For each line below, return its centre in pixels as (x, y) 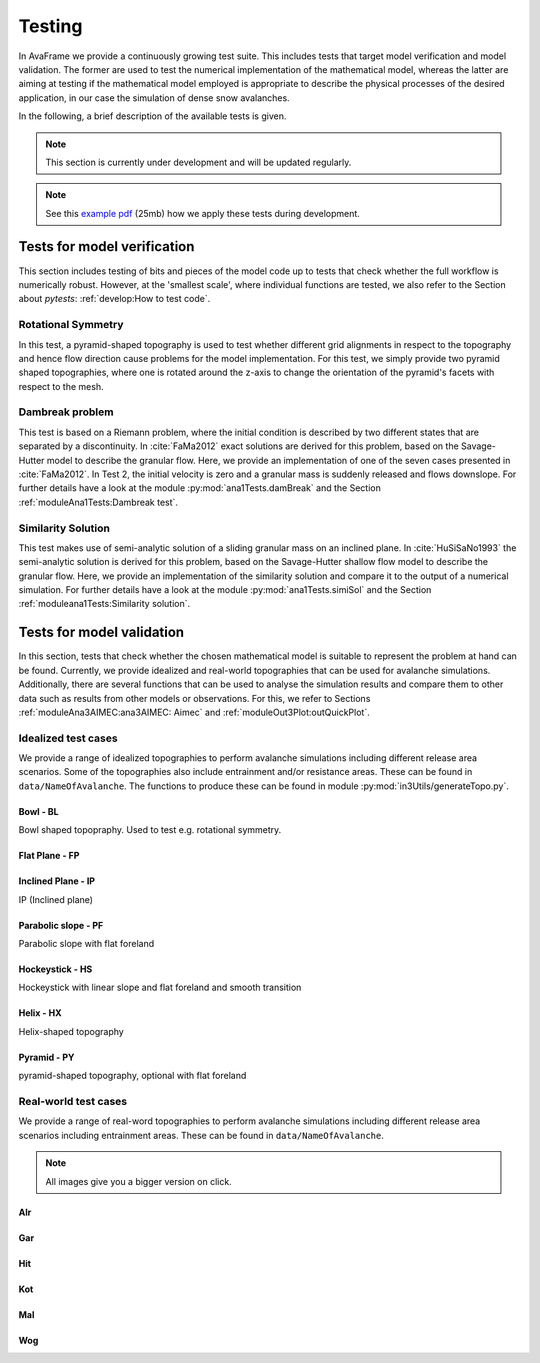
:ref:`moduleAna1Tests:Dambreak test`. (98, 502)
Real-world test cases (73, 1101)
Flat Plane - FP (49, 856)
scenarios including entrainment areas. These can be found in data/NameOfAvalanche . (201, 1135)
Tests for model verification (106, 246)
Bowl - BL (38, 811)
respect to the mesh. (61, 386)
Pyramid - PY (46, 1057)
